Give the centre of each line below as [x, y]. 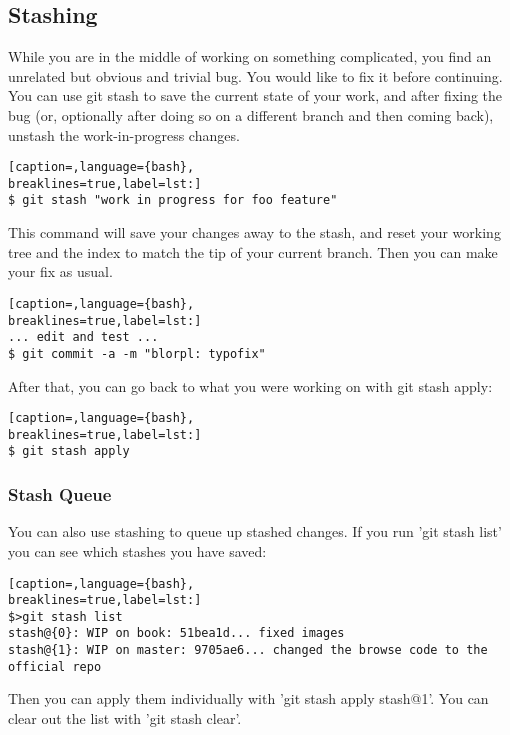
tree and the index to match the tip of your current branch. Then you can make [253, 251]
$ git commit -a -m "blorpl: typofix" [137, 353]
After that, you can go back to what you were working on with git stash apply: [250, 385]
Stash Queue [60, 494]
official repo [55, 666]
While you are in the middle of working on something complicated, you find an [250, 56]
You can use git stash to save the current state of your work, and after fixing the [255, 95]
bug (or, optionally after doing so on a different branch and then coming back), [251, 114]
